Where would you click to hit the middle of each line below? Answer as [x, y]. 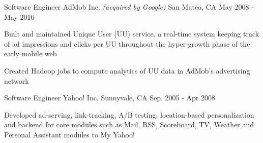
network [17, 80]
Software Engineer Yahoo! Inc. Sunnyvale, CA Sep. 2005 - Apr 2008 [110, 98]
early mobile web [31, 53]
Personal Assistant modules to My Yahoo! [69, 134]
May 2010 [19, 16]
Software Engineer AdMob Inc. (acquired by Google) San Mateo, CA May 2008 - [129, 7]
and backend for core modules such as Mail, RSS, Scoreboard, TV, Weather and [129, 124]
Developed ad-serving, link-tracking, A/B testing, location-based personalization [129, 114]
